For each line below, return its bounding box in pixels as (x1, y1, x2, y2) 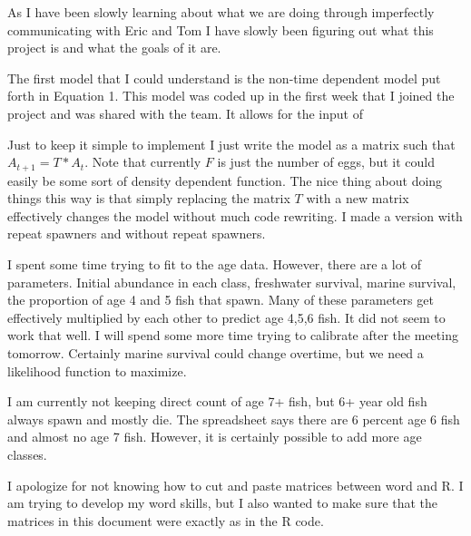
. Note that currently (84, 152, 201, 171)
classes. (7, 444, 47, 463)
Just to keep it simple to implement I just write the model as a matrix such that (7, 134, 456, 153)
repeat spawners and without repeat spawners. (7, 224, 266, 243)
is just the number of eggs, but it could (217, 152, 435, 171)
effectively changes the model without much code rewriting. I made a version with (7, 206, 463, 225)
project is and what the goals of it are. (7, 38, 221, 57)
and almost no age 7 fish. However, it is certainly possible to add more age (7, 427, 422, 446)
